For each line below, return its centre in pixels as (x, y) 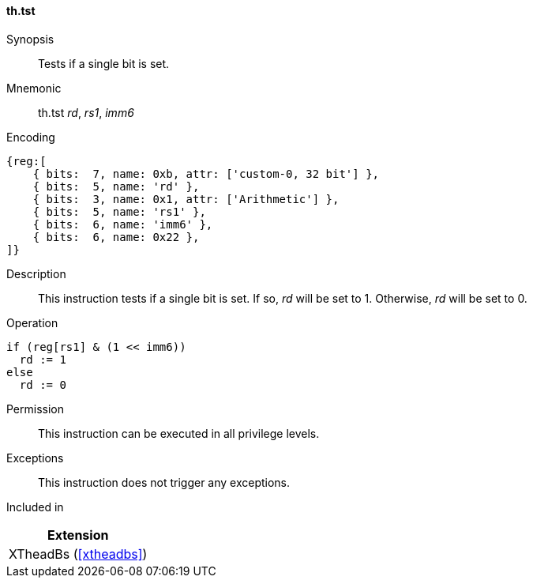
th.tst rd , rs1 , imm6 (86, 112)
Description (36, 273)
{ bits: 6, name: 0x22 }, (116, 237)
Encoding (31, 137)
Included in (35, 507)
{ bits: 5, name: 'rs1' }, (119, 211)
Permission (36, 409)
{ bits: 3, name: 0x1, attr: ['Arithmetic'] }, (186, 199)
